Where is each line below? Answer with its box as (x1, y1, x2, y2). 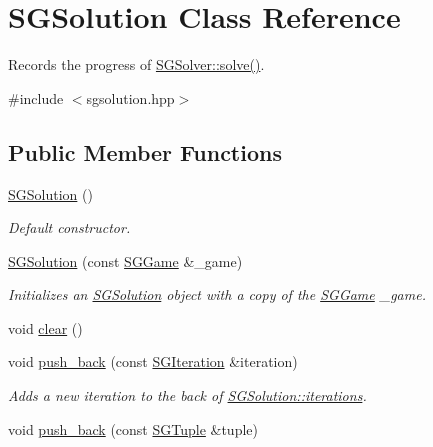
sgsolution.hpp (86, 87, 175, 108)
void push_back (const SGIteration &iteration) (8, 351, 298, 372)
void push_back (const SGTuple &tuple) (8, 418, 258, 439)
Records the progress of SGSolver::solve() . (8, 54, 265, 75)
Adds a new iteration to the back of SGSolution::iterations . (8, 385, 367, 406)
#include (8, 87, 64, 108)
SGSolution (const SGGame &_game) (8, 250, 243, 271)
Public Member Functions (8, 136, 282, 167)
